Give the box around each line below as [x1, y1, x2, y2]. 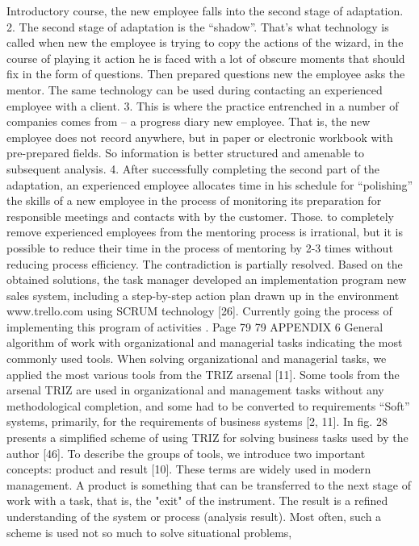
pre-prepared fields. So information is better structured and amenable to [6, 144, 365, 161]
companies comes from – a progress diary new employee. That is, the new [6, 113, 371, 130]
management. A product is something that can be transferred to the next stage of [6, 476, 411, 493]
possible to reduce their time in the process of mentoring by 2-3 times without [6, 239, 393, 256]
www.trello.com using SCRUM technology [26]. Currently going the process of [6, 302, 392, 319]
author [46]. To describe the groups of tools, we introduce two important [6, 444, 366, 461]
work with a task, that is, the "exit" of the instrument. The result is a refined [6, 492, 388, 509]
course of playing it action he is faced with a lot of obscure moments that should [6, 49, 405, 66]
